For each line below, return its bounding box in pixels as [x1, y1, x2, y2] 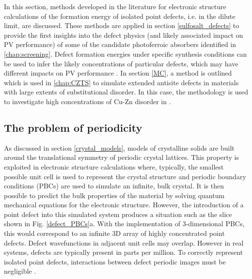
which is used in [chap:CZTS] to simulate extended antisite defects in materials [4, 77, 239, 87]
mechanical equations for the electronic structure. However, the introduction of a [4, 200, 244, 210]
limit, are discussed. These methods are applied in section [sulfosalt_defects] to [4, 20, 239, 31]
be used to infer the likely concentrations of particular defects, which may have [4, 58, 238, 68]
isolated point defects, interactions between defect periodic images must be [4, 256, 226, 266]
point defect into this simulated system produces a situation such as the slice [4, 209, 232, 219]
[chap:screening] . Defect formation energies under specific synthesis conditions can [4, 48, 247, 59]
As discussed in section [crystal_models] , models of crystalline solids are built [4, 142, 235, 153]
